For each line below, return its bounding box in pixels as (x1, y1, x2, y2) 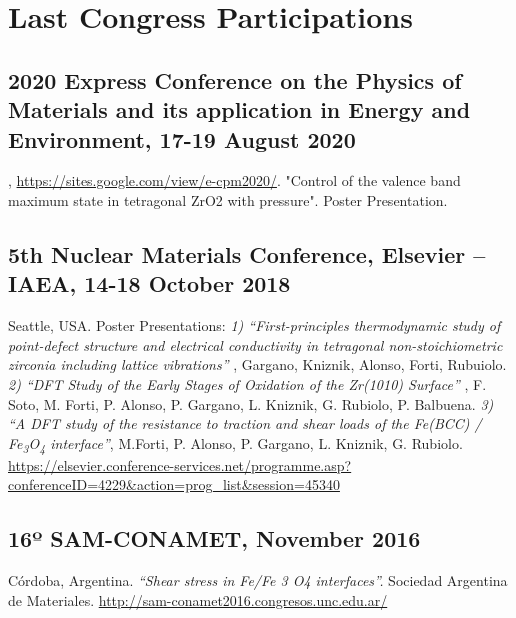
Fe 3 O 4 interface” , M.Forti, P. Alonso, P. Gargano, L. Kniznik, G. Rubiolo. (8, 432, 463, 456)
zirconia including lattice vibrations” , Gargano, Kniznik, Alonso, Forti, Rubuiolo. (8, 354, 507, 375)
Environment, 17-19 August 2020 (8, 123, 356, 154)
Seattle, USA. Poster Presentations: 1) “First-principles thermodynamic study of (8, 315, 501, 336)
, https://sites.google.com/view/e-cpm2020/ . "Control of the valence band (8, 170, 461, 191)
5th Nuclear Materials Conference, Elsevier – (8, 238, 486, 269)
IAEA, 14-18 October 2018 (8, 268, 291, 299)
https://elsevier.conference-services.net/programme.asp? (8, 454, 352, 475)
